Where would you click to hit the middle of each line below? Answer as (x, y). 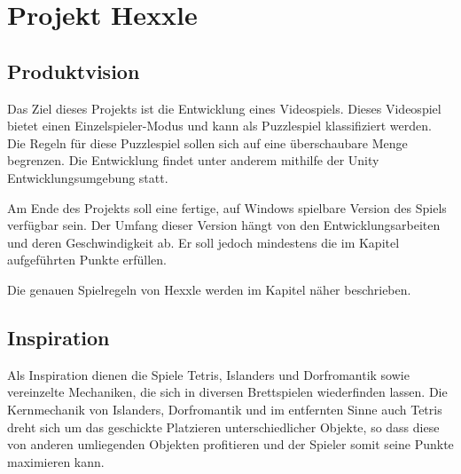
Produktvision (74, 71)
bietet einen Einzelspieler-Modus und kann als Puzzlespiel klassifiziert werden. (219, 126)
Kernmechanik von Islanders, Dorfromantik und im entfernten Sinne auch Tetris (225, 409)
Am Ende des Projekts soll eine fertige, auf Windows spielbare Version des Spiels (227, 207)
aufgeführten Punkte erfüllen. (87, 260)
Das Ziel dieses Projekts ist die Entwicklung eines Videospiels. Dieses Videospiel (224, 108)
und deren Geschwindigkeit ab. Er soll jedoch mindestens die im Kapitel (203, 242)
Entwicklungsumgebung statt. (88, 177)
